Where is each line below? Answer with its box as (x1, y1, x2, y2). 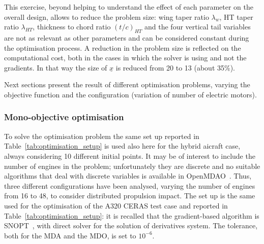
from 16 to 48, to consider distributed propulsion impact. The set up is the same (4, 190, 255, 201)
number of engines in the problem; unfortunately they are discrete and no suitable (4, 160, 260, 171)
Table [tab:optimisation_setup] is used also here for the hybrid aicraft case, (4, 141, 241, 151)
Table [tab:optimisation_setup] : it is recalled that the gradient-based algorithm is (4, 210, 259, 221)
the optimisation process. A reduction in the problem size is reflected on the (4, 42, 241, 53)
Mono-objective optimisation (4, 111, 124, 123)
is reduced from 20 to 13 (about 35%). (115, 62, 236, 73)
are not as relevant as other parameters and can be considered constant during (4, 32, 249, 43)
